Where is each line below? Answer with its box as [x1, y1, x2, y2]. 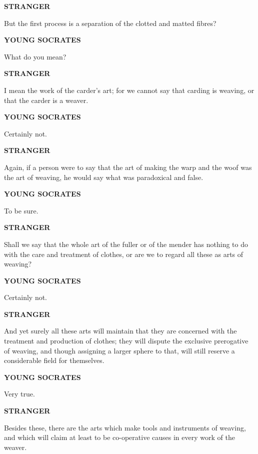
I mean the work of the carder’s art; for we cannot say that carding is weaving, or [4, 84, 254, 95]
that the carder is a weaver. [4, 94, 88, 105]
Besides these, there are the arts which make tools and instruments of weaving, [4, 422, 246, 432]
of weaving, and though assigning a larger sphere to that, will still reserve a [4, 345, 235, 355]
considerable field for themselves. [4, 355, 104, 365]
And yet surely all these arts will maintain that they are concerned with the [4, 325, 237, 336]
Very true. [4, 388, 35, 399]
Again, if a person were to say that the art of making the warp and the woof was [4, 161, 252, 172]
